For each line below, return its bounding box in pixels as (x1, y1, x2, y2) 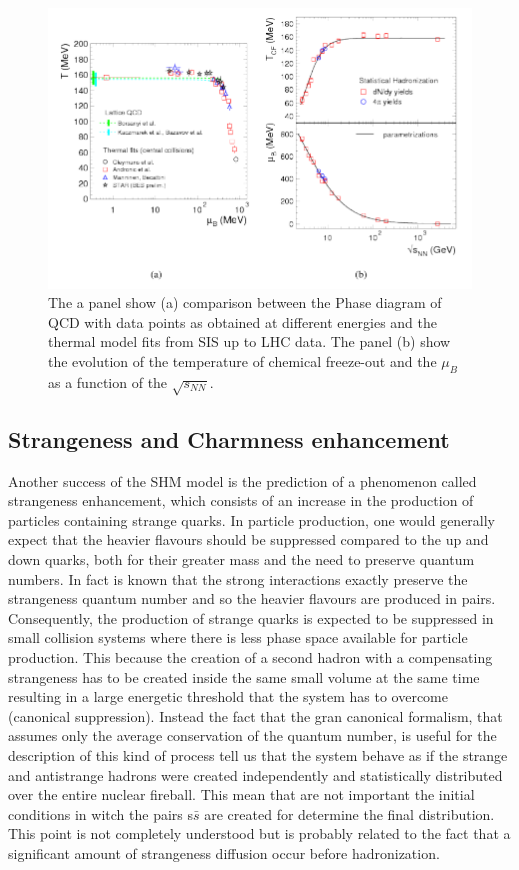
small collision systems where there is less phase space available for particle (8, 627, 468, 648)
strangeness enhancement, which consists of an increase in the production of (8, 490, 474, 511)
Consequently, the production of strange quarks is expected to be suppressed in (8, 607, 494, 628)
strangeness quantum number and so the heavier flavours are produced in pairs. (8, 588, 496, 609)
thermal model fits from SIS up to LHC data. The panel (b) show (48, 331, 451, 352)
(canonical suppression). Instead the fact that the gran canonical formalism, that (8, 705, 503, 726)
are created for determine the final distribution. (204, 803, 495, 824)
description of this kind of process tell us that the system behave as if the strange (8, 744, 508, 765)
